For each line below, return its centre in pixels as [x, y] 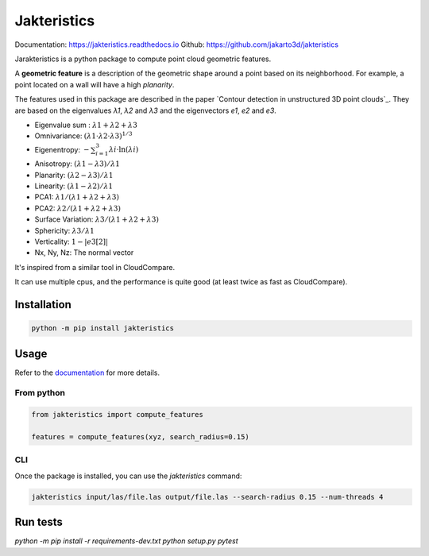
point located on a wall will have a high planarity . [95, 84]
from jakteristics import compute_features [118, 415]
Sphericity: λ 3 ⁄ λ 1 [65, 230]
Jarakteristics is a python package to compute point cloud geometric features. [143, 59]
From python [40, 393]
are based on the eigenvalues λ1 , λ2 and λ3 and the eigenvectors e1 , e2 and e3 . [146, 110]
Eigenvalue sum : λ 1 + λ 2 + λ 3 [86, 125]
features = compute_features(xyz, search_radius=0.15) [140, 437]
